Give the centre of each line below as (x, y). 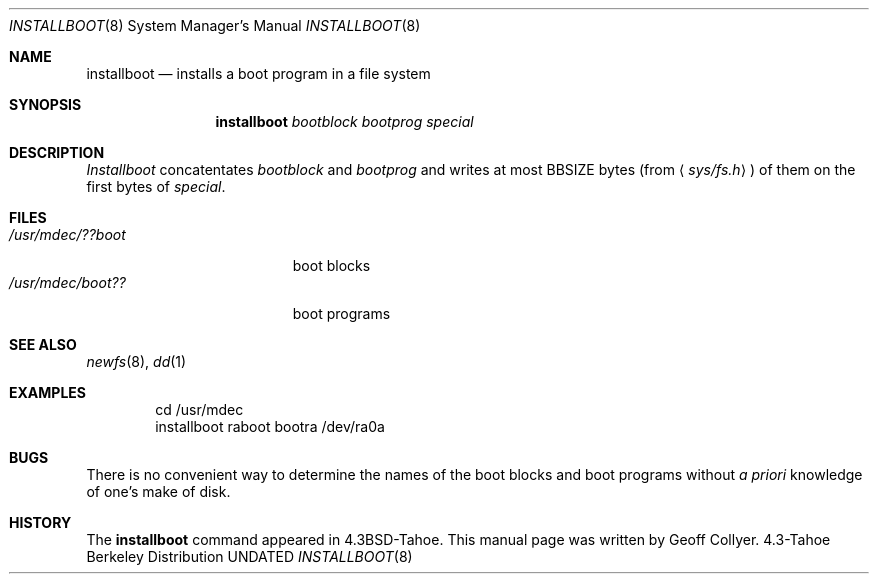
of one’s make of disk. (158, 491)
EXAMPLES (47, 392)
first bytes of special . (156, 186)
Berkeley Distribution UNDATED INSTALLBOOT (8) (249, 556)
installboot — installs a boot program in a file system (258, 73)
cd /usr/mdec (199, 409)
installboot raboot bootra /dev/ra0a (270, 426)
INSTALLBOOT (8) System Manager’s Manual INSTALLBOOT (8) (215, 25)
